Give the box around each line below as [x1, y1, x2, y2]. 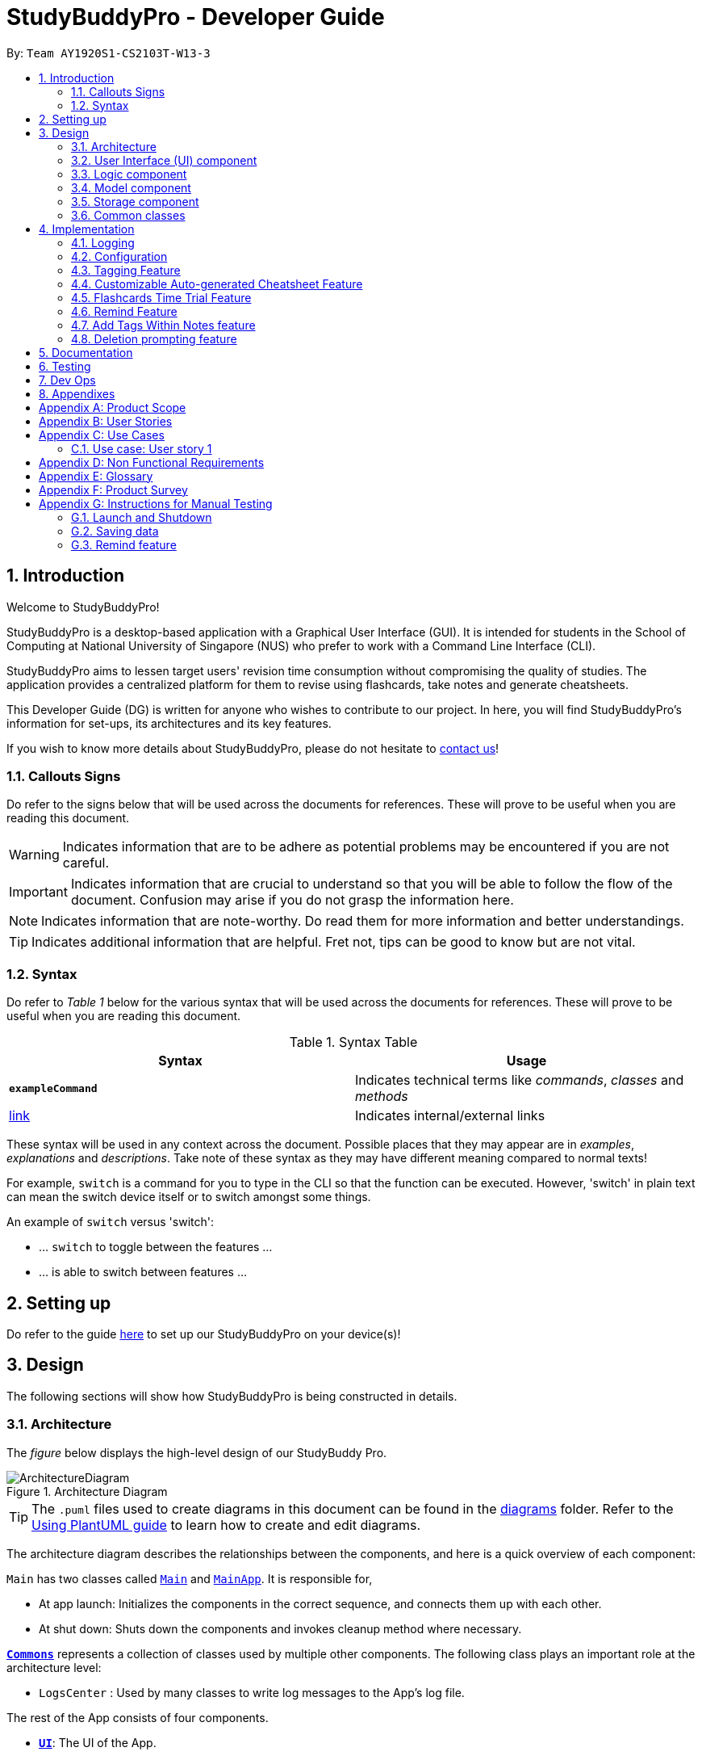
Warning [9, 846, 60, 863]
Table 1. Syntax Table [289, 1034, 418, 1051]
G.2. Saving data [71, 523, 159, 538]
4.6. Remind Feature [71, 304, 178, 318]
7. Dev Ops [39, 372, 96, 387]
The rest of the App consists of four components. [6, 1710, 269, 1724]
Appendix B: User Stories [39, 414, 173, 428]
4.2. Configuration [71, 249, 168, 263]
